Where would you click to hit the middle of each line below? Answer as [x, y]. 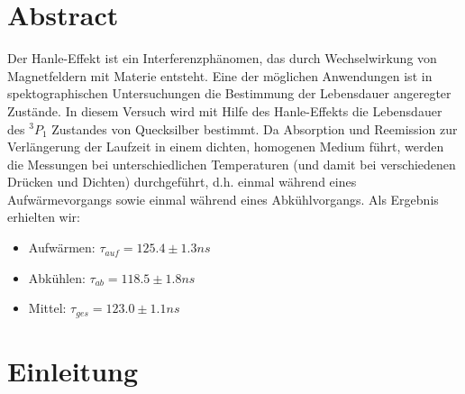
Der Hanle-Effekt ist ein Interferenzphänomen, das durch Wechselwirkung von [222, 58]
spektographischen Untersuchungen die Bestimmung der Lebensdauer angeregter [229, 93]
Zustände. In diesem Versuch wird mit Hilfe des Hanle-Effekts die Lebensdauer [225, 110]
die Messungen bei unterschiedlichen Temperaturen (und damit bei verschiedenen [232, 164]
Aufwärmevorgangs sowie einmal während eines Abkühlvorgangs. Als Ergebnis [223, 199]
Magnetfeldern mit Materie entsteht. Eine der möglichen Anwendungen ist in [220, 75]
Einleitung [73, 370]
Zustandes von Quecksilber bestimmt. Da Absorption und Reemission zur [255, 128]
